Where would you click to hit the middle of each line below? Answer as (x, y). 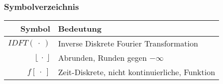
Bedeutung (80, 29)
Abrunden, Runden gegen (102, 58)
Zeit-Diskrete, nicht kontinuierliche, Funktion (137, 72)
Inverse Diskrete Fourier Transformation (128, 43)
